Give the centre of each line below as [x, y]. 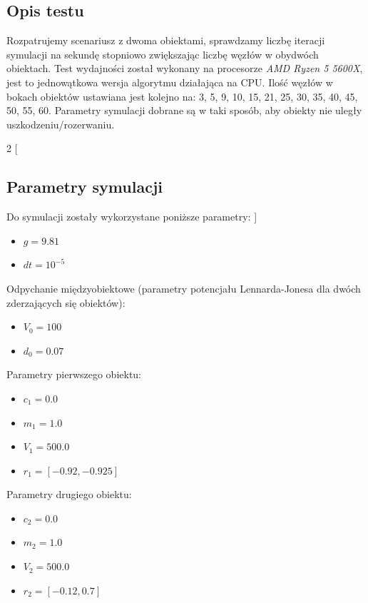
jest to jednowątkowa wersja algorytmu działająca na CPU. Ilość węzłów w [170, 82]
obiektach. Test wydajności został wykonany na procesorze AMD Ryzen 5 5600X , [185, 68]
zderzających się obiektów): [66, 302]
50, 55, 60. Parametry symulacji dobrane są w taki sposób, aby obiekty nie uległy [184, 110]
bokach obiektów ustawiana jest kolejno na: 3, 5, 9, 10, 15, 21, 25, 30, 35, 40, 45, [182, 96]
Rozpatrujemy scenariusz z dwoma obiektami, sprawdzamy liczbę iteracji [166, 40]
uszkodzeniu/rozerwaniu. [61, 124]
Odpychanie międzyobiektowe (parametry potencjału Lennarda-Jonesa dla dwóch [184, 288]
